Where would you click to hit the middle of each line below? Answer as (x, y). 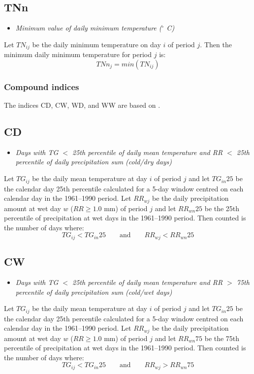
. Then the (216, 44)
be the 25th (222, 208)
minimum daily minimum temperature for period (78, 54)
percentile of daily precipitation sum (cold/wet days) (94, 292)
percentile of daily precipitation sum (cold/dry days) (94, 162)
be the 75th (222, 338)
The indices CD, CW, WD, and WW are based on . (82, 105)
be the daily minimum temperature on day (96, 44)
